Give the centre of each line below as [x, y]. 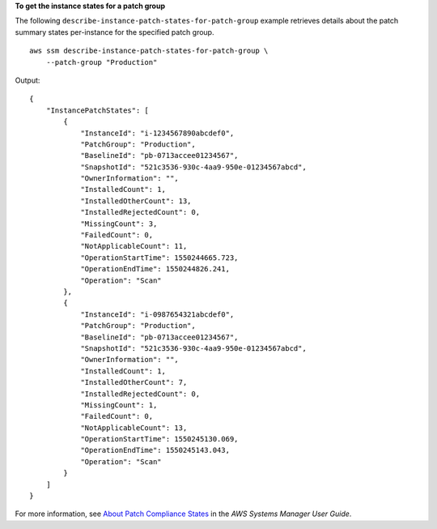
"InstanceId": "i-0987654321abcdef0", [157, 314]
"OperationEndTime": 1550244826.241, [155, 269]
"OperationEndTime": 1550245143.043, [155, 450]
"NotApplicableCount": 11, [134, 246]
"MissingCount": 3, [119, 224]
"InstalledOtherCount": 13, [136, 201]
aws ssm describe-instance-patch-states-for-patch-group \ [149, 51]
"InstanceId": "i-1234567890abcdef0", [157, 133]
